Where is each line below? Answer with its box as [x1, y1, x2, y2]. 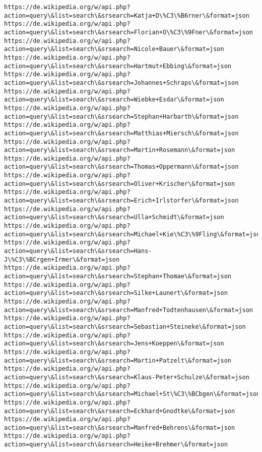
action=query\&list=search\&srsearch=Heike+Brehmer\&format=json [4, 441, 228, 448]
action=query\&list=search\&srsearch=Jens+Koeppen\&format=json [4, 340, 224, 347]
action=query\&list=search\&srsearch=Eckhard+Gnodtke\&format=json [4, 407, 235, 415]
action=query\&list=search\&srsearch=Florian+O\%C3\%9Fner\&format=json [4, 28, 253, 36]
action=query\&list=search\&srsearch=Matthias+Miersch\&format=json [4, 129, 239, 137]
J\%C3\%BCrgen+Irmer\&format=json [4, 256, 120, 263]
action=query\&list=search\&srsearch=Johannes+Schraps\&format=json [4, 79, 239, 86]
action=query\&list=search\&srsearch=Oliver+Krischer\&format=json [4, 180, 235, 187]
